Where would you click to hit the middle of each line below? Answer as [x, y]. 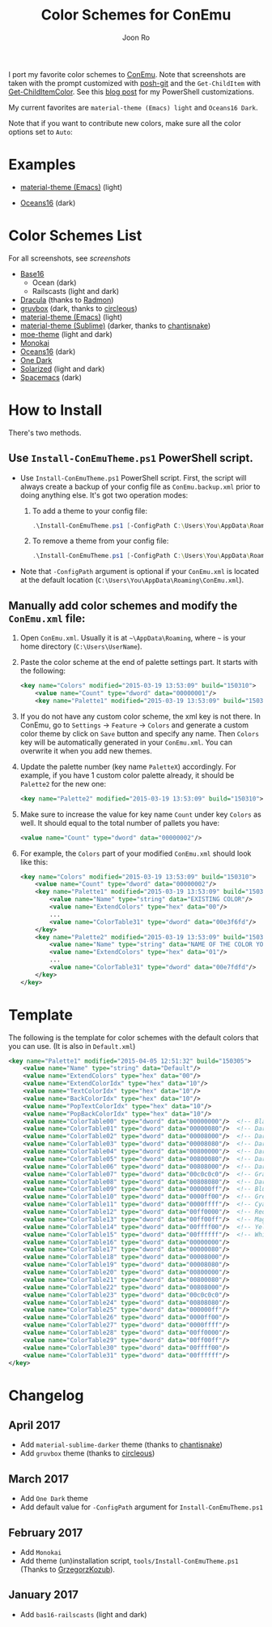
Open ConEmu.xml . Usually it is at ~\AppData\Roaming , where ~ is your [133, 638]
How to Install [55, 410]
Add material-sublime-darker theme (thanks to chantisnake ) [121, 1445]
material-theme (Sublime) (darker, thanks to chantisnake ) [115, 326]
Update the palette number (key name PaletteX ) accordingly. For [128, 766]
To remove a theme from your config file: [100, 541]
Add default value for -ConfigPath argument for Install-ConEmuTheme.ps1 [141, 1507]
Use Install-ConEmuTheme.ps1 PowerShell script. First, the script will [133, 477]
